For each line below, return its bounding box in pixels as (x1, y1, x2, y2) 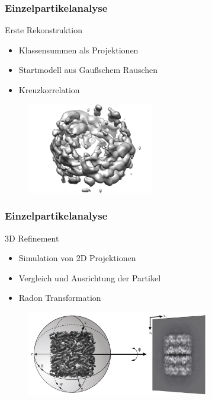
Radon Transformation (18, 291, 101, 304)
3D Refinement (5, 231, 59, 244)
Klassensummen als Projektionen (18, 43, 139, 56)
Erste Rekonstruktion (5, 24, 82, 36)
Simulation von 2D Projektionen (18, 252, 136, 264)
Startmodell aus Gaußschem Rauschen (18, 64, 158, 76)
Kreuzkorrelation (18, 84, 80, 96)
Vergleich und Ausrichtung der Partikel (18, 271, 161, 284)
